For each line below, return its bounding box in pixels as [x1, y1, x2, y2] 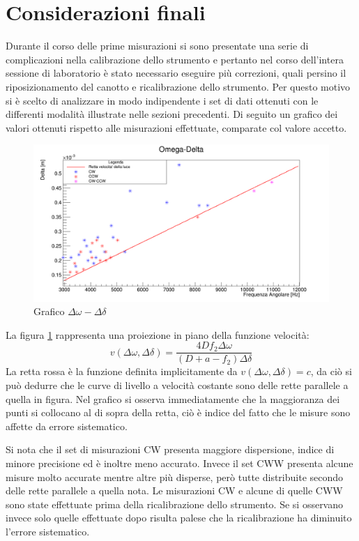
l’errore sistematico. [6, 524, 90, 538]
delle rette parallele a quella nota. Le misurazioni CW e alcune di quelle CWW [6, 483, 343, 498]
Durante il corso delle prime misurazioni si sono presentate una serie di [6, 38, 309, 53]
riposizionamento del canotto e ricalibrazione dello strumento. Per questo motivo [6, 79, 351, 93]
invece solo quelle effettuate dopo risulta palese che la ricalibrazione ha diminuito [6, 510, 352, 525]
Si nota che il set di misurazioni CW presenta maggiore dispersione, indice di [6, 442, 335, 457]
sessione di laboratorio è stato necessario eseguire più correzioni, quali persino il [6, 66, 346, 80]
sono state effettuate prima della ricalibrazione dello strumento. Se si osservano [6, 496, 344, 511]
